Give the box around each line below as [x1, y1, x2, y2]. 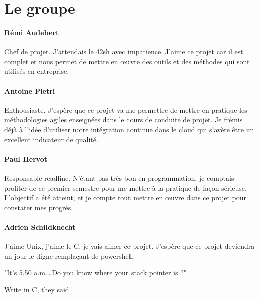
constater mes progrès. [4, 202, 73, 212]
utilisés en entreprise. [4, 66, 69, 76]
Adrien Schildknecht [4, 221, 76, 232]
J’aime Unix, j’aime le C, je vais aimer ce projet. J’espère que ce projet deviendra [4, 241, 255, 251]
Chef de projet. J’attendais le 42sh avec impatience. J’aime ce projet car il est [4, 46, 243, 57]
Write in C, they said [4, 284, 69, 294]
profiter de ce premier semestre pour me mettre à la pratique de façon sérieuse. [4, 182, 247, 193]
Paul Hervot [4, 153, 48, 164]
